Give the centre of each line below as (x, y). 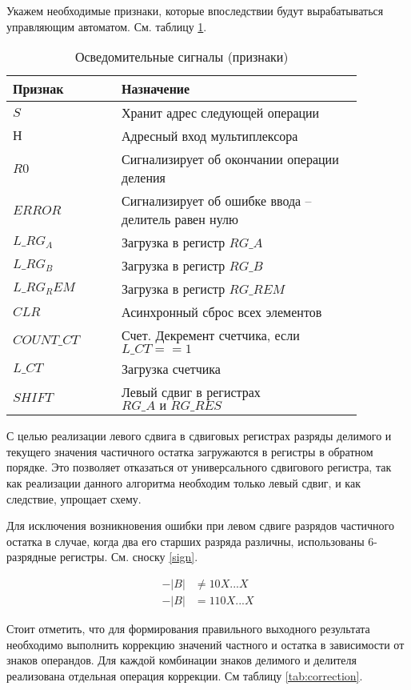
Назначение (156, 89)
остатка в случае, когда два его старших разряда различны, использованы (186, 541)
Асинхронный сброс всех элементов (222, 312)
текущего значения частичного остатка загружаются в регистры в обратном (190, 451)
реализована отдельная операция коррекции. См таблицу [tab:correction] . (185, 675)
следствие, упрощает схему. (74, 498)
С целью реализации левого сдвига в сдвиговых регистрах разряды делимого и (199, 436)
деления (144, 178)
